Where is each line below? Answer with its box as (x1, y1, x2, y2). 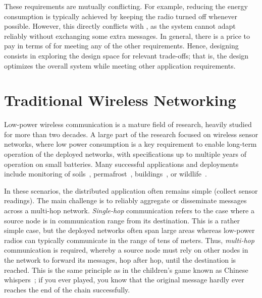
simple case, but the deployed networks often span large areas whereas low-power (4, 225, 255, 235)
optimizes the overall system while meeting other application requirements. (4, 60, 236, 71)
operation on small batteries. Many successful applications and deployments (4, 158, 239, 169)
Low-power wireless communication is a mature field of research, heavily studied (4, 119, 252, 130)
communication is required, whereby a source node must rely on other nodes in (4, 245, 248, 255)
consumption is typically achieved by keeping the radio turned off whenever (4, 11, 237, 21)
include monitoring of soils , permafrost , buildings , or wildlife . (4, 168, 207, 179)
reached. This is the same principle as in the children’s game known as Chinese (4, 264, 248, 275)
